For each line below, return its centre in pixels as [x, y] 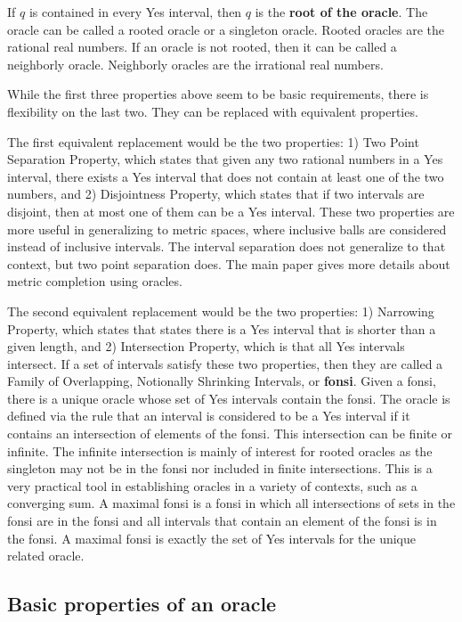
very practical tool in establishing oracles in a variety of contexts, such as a [212, 485]
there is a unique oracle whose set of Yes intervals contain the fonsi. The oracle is [229, 398]
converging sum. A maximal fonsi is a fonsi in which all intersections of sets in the [231, 503]
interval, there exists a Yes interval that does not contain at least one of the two [226, 176]
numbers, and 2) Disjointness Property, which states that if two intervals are [216, 194]
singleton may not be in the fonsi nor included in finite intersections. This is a [220, 468]
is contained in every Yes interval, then [135, 12]
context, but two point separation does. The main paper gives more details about [229, 263]
